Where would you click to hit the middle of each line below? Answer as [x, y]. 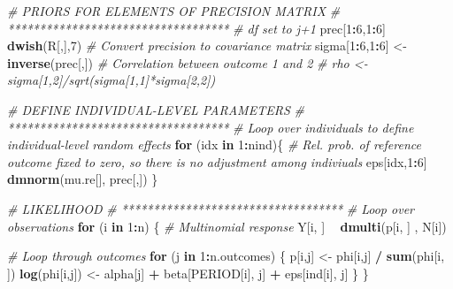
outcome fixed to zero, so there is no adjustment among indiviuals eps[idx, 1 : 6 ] [217, 161]
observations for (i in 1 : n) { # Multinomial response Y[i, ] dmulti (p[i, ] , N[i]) [227, 226]
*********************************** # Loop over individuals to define [211, 127]
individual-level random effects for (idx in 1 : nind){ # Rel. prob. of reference [214, 144]
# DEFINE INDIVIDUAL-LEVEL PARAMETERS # [156, 109]
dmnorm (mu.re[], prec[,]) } [83, 179]
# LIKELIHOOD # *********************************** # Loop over [211, 208]
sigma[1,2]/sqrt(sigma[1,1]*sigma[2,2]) [111, 80]
